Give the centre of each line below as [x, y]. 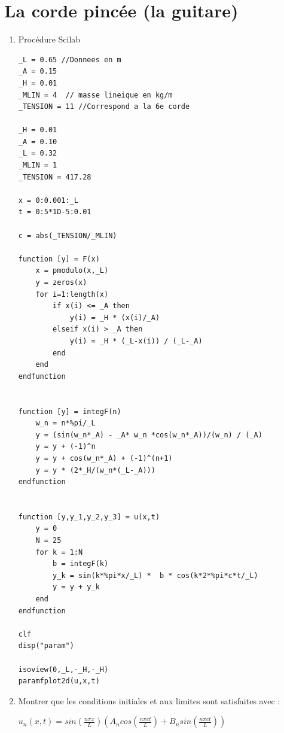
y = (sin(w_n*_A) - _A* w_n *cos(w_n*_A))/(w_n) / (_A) [149, 435]
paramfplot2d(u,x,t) [59, 681]
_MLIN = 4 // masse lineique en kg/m [95, 95]
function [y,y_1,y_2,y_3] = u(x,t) [89, 517]
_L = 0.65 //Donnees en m [70, 60]
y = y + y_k [76, 587]
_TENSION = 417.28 [55, 177]
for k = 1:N [59, 552]
